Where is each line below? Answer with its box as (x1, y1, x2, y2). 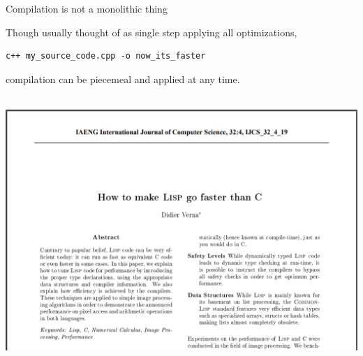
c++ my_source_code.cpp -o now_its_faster (6, 51, 206, 61)
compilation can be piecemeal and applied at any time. (6, 71, 240, 86)
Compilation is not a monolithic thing (6, 1, 168, 15)
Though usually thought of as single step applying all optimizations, (6, 24, 297, 39)
